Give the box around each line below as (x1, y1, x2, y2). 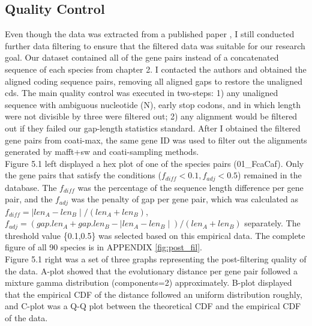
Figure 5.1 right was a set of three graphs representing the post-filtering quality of (5, 253, 307, 265)
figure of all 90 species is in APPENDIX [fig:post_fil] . (5, 241, 203, 253)
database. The (5, 181, 57, 193)
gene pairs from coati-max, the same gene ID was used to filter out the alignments (5, 133, 307, 146)
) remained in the (238, 169, 302, 181)
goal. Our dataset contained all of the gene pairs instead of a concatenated (5, 51, 279, 64)
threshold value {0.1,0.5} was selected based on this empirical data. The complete (5, 229, 305, 241)
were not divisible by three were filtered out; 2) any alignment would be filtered (5, 110, 298, 122)
